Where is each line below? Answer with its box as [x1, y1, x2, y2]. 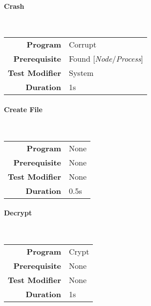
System [69, 67, 94, 79]
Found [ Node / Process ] [69, 53, 143, 65]
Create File [4, 104, 43, 114]
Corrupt [69, 39, 97, 50]
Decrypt [4, 208, 32, 218]
